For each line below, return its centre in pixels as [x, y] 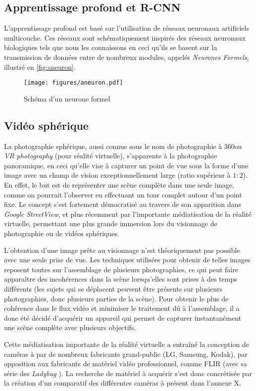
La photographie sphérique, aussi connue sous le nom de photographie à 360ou [123, 146]
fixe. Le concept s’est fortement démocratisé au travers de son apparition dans [123, 204]
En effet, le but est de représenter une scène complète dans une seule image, [119, 185]
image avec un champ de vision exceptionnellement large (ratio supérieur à [117, 175]
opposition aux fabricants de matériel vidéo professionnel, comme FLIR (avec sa [126, 364]
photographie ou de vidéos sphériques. [62, 233]
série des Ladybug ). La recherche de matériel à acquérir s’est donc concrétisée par [128, 373]
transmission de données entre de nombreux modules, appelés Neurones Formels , [127, 57]
